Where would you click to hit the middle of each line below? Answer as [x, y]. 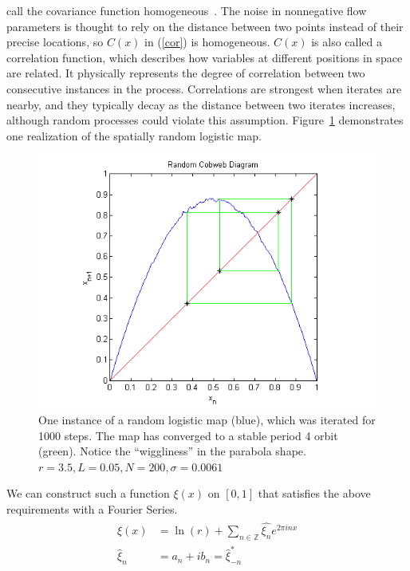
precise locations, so [55, 42]
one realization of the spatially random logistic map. [134, 135]
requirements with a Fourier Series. [92, 508]
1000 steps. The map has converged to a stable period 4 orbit [188, 435]
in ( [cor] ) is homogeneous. [207, 42]
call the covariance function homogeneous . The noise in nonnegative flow [187, 10]
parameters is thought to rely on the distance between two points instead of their [205, 26]
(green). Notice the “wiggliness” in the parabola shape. [172, 451]
